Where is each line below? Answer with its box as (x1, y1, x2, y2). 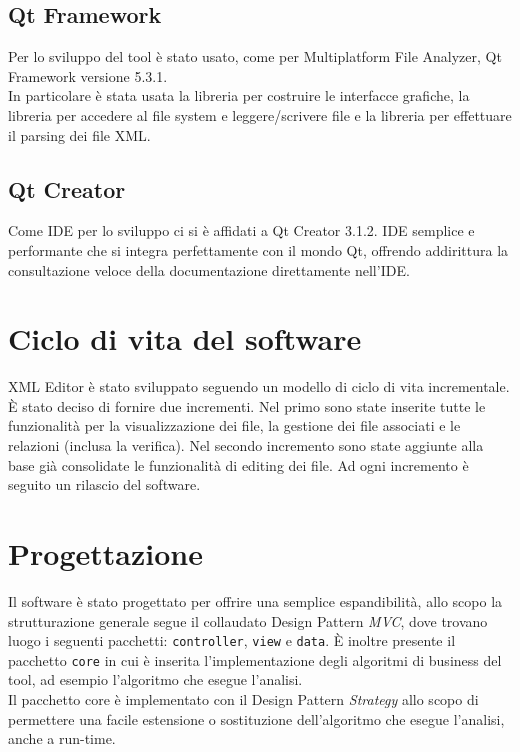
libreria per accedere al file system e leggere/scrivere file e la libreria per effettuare (8, 104, 512, 125)
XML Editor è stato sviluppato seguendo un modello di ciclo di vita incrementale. (8, 376, 510, 397)
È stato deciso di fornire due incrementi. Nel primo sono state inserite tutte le (8, 395, 486, 416)
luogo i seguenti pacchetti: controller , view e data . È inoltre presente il (8, 630, 456, 651)
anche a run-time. (8, 728, 116, 749)
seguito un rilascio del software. (8, 474, 201, 495)
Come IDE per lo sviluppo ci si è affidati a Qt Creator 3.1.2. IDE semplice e (8, 220, 475, 241)
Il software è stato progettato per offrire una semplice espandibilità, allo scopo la (8, 590, 503, 611)
